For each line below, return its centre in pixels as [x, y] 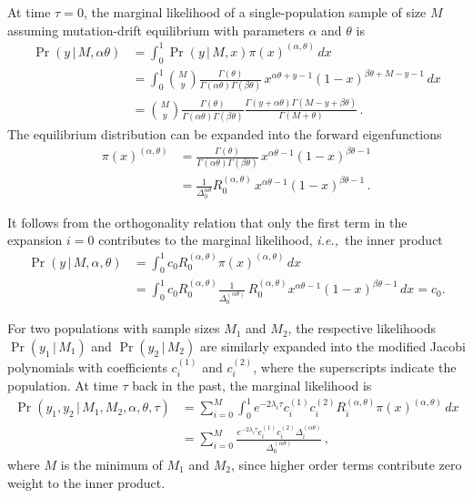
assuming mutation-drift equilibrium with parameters [156, 30]
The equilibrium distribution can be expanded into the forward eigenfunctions [225, 134]
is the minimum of [111, 464]
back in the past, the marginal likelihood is [252, 385]
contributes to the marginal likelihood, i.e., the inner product [271, 240]
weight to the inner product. [86, 482]
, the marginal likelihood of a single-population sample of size [255, 12]
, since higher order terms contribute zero [346, 464]
